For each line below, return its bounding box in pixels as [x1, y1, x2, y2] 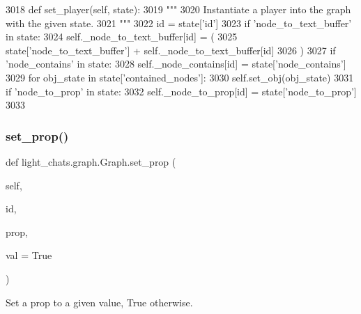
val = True [6, 248, 52, 262]
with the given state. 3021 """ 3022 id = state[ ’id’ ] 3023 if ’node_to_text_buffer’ [6, 15, 352, 30]
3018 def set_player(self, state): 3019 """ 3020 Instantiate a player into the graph [6, 2, 351, 16]
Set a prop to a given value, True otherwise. [6, 295, 193, 309]
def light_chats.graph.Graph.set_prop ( [6, 154, 176, 168]
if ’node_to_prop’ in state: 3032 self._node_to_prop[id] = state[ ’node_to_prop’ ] [6, 84, 357, 98]
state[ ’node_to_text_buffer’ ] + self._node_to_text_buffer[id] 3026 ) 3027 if [6, 42, 336, 57]
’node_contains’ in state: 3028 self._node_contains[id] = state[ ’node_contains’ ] [6, 56, 346, 71]
